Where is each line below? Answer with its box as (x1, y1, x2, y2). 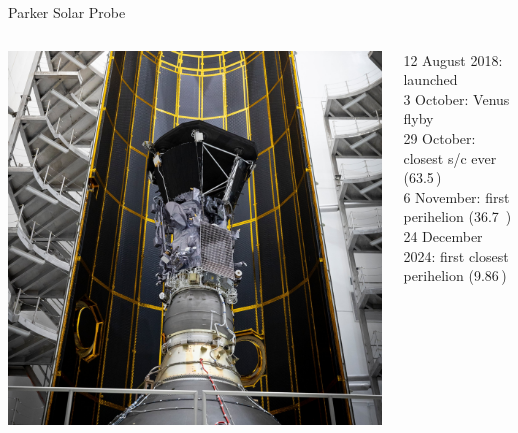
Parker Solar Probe (8, 2, 126, 22)
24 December (403, 225, 483, 246)
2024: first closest (403, 245, 509, 266)
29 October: (403, 127, 476, 148)
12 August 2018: (403, 49, 503, 70)
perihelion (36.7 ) (403, 206, 512, 227)
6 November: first (403, 186, 510, 207)
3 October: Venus (403, 88, 510, 109)
